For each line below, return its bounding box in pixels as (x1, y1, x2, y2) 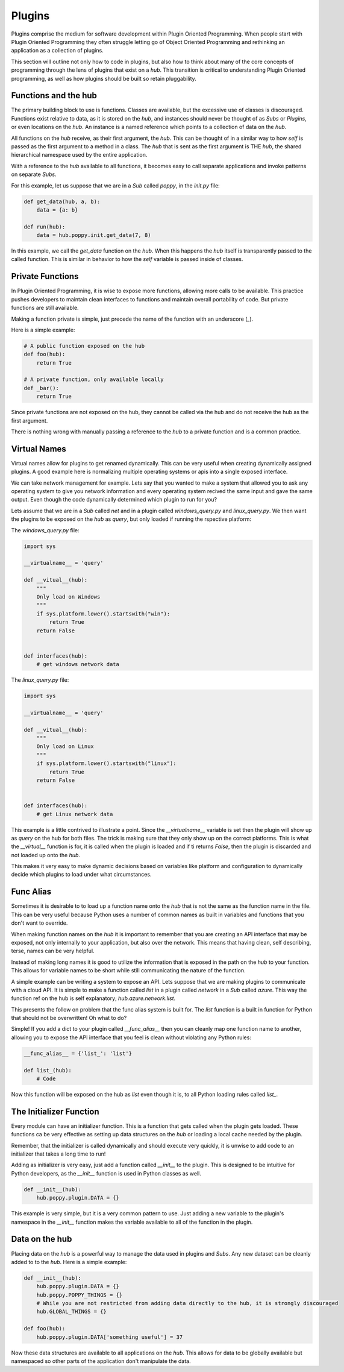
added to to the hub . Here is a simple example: (11, 1258, 127, 1265)
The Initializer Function (11, 1106, 99, 1116)
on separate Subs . (11, 171, 57, 178)
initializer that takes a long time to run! (11, 1150, 106, 1157)
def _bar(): (23, 385, 60, 391)
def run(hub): (23, 223, 66, 230)
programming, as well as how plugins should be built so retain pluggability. (11, 75, 197, 82)
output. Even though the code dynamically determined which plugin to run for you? (11, 496, 217, 503)
